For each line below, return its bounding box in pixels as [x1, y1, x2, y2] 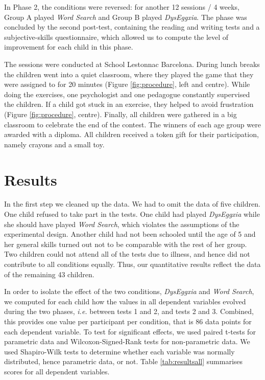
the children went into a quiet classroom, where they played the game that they [4, 69, 254, 79]
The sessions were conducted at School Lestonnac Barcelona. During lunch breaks [4, 58, 260, 69]
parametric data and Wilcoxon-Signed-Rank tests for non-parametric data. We [4, 336, 250, 347]
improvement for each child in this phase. [4, 41, 133, 52]
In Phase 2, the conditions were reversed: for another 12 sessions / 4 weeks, [4, 2, 239, 12]
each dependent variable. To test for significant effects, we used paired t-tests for [4, 326, 256, 337]
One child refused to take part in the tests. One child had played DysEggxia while [4, 209, 260, 219]
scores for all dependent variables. [4, 366, 110, 376]
